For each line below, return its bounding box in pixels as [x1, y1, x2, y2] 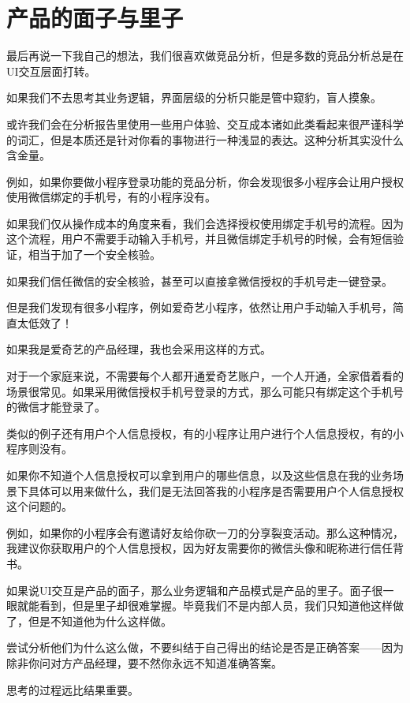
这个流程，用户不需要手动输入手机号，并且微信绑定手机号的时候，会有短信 [6, 230, 393, 247]
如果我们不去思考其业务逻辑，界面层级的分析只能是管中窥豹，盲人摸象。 [6, 89, 382, 106]
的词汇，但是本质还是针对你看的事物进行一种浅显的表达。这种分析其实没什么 [6, 131, 404, 148]
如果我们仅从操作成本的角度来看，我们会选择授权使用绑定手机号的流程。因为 [6, 215, 404, 231]
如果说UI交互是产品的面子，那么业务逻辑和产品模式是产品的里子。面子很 [6, 581, 383, 598]
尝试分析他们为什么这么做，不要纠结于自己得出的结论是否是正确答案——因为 [6, 639, 404, 656]
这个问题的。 [6, 498, 73, 514]
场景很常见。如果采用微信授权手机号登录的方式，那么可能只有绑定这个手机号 [6, 383, 404, 399]
